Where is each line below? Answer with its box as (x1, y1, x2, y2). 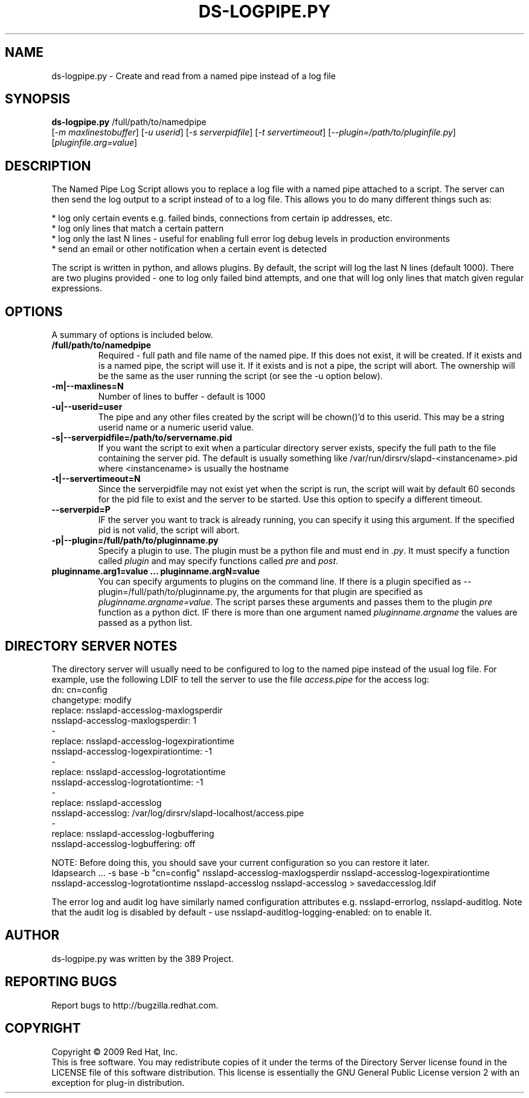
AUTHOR (5, 927, 60, 943)
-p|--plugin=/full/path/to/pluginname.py (51, 535, 219, 546)
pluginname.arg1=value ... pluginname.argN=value (51, 566, 260, 577)
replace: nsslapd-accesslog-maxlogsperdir (51, 704, 223, 715)
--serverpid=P (51, 504, 111, 515)
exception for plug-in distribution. (51, 1077, 185, 1088)
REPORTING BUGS (5, 974, 117, 990)
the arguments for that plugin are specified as (241, 586, 423, 597)
